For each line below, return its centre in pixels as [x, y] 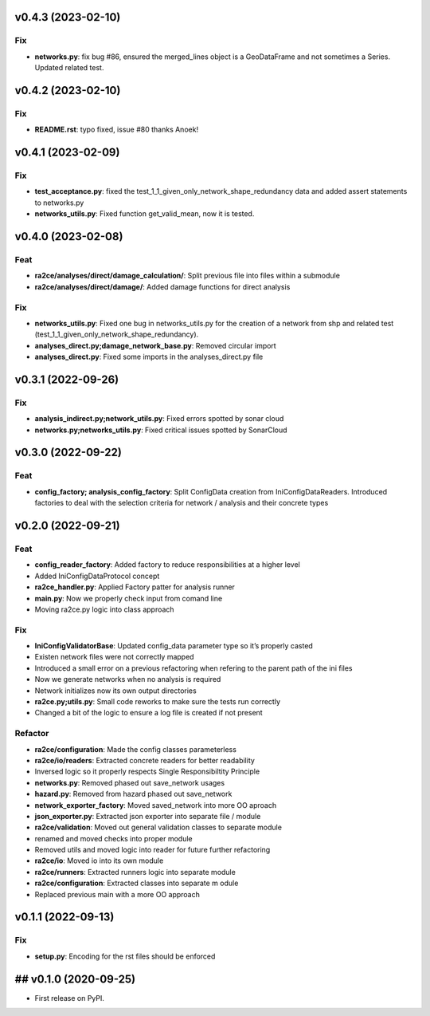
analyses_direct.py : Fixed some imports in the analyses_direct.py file [149, 357]
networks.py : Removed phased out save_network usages [130, 782]
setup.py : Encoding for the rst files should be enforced [125, 956]
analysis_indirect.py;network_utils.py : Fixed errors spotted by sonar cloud [159, 419]
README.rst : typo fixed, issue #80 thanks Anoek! [117, 130]
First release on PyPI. [70, 998]
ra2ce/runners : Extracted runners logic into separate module [135, 872]
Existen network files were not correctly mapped [114, 657]
